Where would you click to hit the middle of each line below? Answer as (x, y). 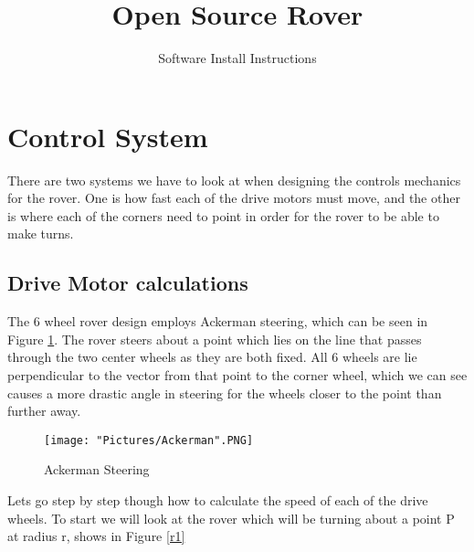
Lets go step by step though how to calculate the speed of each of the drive (218, 500)
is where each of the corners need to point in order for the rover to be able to (223, 215)
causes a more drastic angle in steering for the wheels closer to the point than (225, 393)
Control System (108, 136)
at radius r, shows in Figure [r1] (96, 536)
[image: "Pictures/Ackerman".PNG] (149, 440)
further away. (44, 411)
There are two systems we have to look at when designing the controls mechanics (234, 180)
